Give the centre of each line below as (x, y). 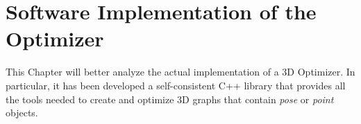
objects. (22, 113)
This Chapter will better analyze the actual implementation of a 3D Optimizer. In (180, 72)
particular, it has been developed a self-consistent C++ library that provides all (176, 85)
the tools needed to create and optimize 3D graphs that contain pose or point (170, 99)
